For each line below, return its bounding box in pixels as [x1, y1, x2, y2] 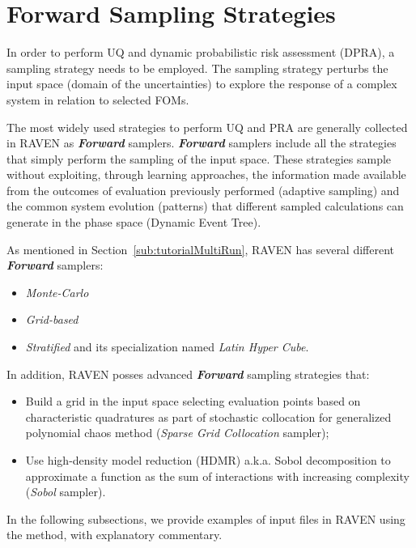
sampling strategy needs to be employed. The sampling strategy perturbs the [6, 59, 388, 76]
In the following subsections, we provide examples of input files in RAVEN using [6, 510, 405, 527]
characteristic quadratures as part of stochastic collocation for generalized [25, 408, 392, 425]
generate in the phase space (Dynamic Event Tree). [6, 214, 261, 231]
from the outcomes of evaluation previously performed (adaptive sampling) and [6, 181, 400, 198]
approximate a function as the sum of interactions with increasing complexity [25, 467, 410, 484]
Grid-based [25, 311, 79, 328]
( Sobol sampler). [25, 483, 106, 500]
